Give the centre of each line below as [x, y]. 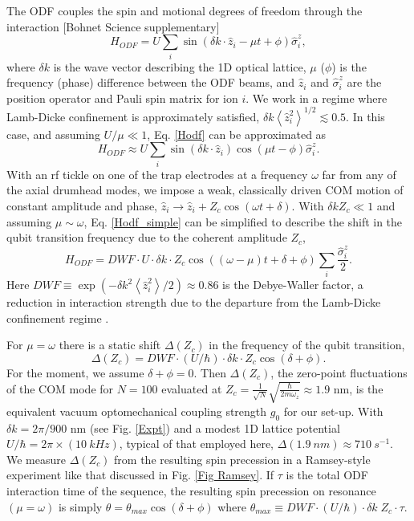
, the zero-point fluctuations [339, 372]
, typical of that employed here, [197, 444]
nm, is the [358, 388]
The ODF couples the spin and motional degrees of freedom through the [185, 10]
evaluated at [192, 388]
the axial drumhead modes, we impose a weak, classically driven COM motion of [205, 190]
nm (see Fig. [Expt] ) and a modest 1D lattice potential [205, 427]
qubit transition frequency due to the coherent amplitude [147, 237]
